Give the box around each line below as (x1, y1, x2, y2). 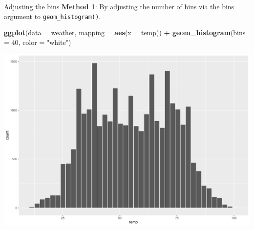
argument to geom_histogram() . (4, 11, 101, 21)
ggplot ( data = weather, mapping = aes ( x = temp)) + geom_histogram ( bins (4, 27, 246, 38)
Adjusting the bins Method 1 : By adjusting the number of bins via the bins (4, 1, 234, 11)
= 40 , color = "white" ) (4, 37, 71, 47)
